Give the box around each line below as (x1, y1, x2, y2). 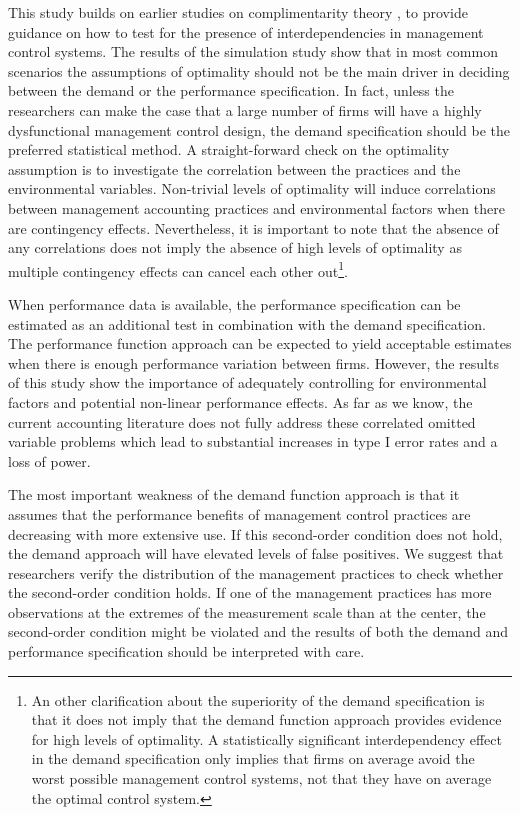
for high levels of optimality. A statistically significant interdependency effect (31, 728, 502, 749)
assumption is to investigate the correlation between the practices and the (8, 158, 461, 179)
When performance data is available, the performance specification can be (8, 293, 461, 314)
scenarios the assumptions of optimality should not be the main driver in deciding (8, 60, 510, 81)
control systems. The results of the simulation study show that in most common (8, 41, 498, 62)
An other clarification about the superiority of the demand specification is (31, 689, 485, 710)
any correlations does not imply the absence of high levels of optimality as (8, 237, 462, 258)
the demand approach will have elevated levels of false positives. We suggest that (8, 543, 504, 564)
